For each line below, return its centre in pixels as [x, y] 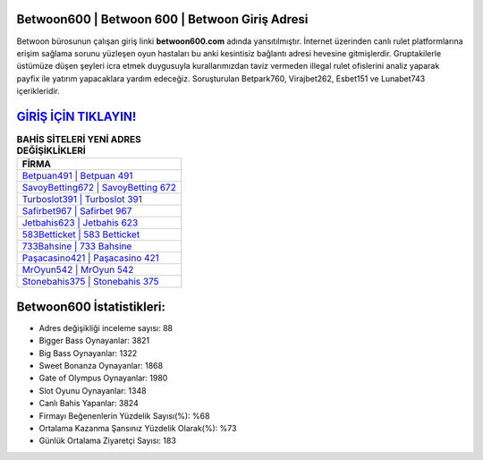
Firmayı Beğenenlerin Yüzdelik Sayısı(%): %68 [124, 415]
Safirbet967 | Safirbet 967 [77, 211]
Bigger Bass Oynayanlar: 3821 [94, 341]
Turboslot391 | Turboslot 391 [82, 200]
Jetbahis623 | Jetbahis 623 [80, 223]
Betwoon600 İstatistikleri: [91, 307]
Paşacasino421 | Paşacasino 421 [91, 258]
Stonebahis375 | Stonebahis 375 [90, 282]
